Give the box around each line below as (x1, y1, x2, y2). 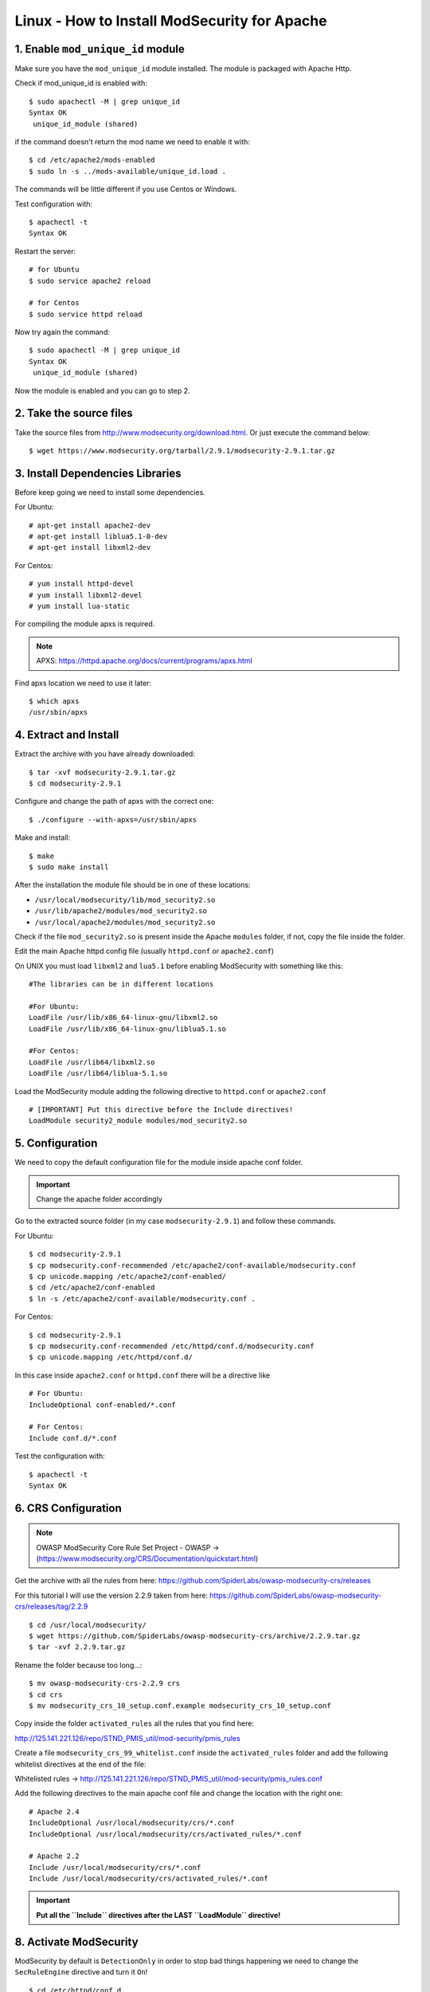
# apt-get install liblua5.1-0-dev (29, 532, 168, 541)
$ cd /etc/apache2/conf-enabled (29, 1283, 155, 1292)
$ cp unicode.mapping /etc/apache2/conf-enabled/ (29, 1272, 227, 1281)
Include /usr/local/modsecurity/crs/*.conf (29, 1863, 201, 1872)
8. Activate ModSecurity (14, 1935, 139, 1948)
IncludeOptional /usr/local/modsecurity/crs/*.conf (29, 1818, 235, 1828)
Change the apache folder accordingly (36, 1194, 163, 1204)
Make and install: (14, 833, 71, 842)
